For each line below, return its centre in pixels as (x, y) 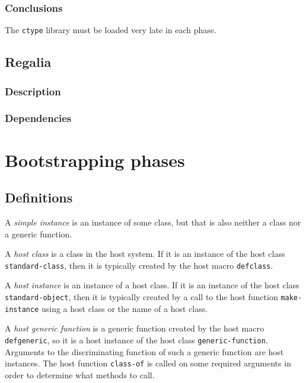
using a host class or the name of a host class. (125, 308)
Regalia (28, 62)
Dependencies (38, 118)
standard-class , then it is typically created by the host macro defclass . (139, 265)
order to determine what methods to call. (80, 374)
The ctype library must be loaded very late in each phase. (111, 30)
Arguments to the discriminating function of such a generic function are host (144, 351)
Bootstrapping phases (95, 160)
